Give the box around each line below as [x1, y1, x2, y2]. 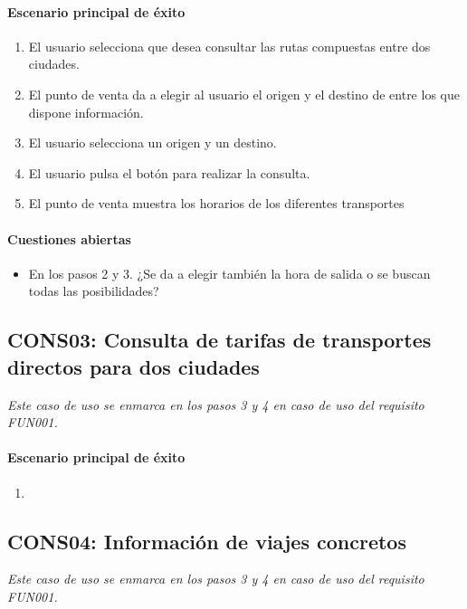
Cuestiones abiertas [7, 229, 131, 248]
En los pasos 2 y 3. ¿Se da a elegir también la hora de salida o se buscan [28, 263, 431, 282]
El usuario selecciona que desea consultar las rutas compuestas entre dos [28, 36, 431, 55]
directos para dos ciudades [7, 352, 260, 380]
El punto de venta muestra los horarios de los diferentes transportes [28, 194, 405, 213]
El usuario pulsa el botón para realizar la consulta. [28, 163, 310, 182]
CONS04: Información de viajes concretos [7, 527, 406, 555]
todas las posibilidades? [28, 281, 159, 300]
